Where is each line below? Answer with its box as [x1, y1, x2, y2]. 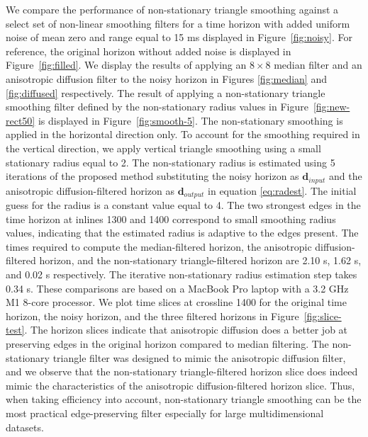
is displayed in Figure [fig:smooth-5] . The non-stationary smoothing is [38, 113, 343, 127]
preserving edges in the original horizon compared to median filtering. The [6, 336, 329, 351]
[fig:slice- [303, 308, 342, 323]
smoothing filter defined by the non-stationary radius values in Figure [6, 99, 308, 114]
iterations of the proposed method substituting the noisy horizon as [6, 169, 299, 183]
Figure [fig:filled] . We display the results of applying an [6, 57, 247, 72]
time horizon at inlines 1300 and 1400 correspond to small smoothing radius [6, 211, 336, 226]
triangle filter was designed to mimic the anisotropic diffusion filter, [52, 350, 346, 365]
